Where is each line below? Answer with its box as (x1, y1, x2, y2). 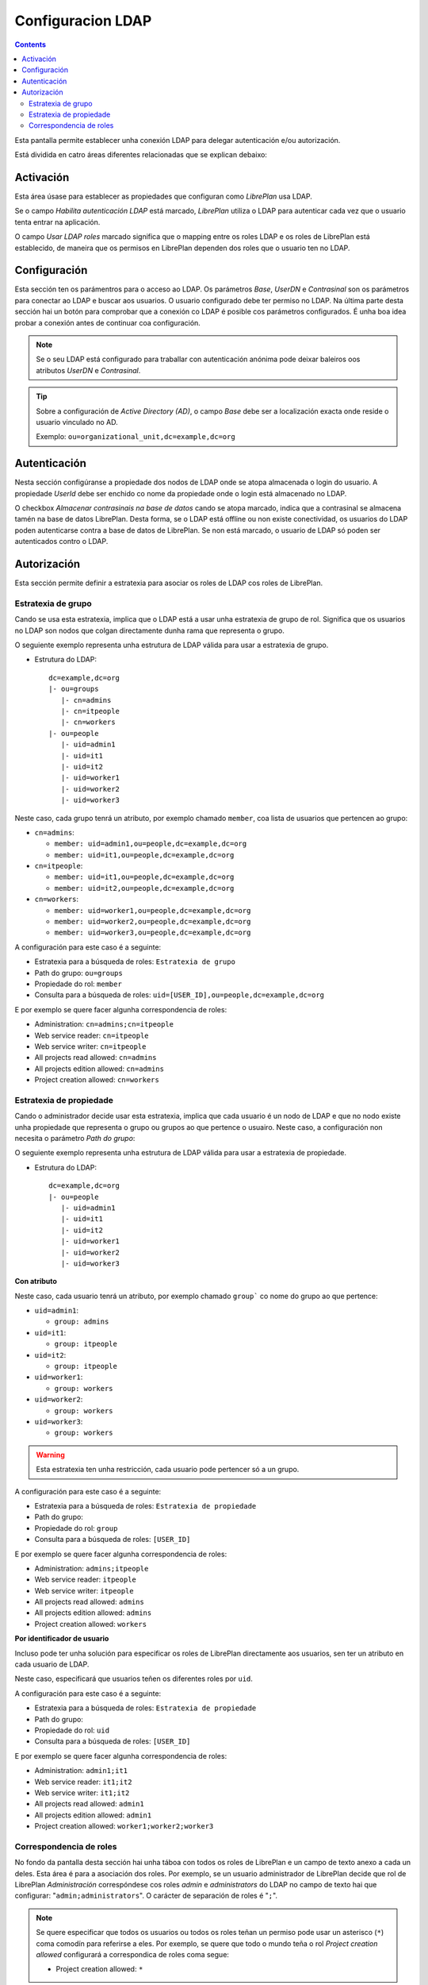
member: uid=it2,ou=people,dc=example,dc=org (54, 884, 235, 892)
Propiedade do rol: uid (34, 1725, 110, 1735)
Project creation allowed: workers (34, 1619, 147, 1628)
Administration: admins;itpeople (34, 1563, 149, 1573)
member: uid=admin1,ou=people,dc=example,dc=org (54, 839, 247, 849)
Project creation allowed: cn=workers (34, 1075, 160, 1085)
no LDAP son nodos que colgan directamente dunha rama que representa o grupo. (14, 626, 285, 635)
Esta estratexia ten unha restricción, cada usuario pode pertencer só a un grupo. (36, 1465, 300, 1474)
